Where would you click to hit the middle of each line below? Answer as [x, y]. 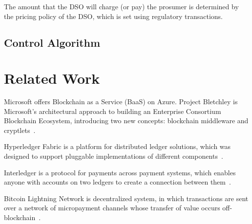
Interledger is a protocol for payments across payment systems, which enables [120, 172]
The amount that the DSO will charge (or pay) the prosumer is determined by [121, 6]
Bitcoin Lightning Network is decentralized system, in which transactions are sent [126, 198]
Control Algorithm [52, 42]
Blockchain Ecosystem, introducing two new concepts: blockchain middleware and [126, 121]
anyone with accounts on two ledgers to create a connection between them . [117, 182]
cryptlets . [20, 130]
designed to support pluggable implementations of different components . [114, 156]
